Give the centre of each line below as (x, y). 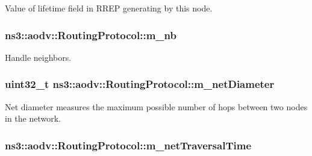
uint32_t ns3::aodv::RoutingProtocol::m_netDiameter (140, 84)
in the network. (33, 118)
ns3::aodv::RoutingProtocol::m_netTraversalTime (128, 145)
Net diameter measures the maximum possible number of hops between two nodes (156, 106)
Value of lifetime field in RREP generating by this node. (109, 8)
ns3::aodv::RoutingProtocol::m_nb (91, 35)
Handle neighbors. (38, 57)
